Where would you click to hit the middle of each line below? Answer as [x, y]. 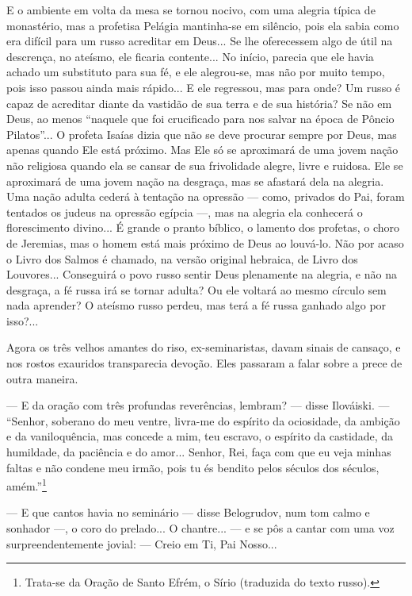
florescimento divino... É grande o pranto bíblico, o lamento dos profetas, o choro [203, 227]
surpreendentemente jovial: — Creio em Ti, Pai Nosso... [142, 543]
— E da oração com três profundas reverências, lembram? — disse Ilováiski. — [198, 405]
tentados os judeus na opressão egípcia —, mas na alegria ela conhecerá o [185, 211]
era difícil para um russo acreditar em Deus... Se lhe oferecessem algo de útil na [200, 41]
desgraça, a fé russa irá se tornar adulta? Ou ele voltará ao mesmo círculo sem [196, 289]
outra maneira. [42, 378]
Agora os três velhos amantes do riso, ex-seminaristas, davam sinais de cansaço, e [204, 347]
